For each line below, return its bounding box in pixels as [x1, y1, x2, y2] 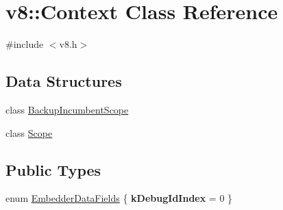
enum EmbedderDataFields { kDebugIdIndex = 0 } [5, 191, 233, 205]
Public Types [5, 159, 101, 180]
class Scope [5, 125, 53, 140]
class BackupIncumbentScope [5, 102, 129, 116]
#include [5, 37, 44, 51]
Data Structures [5, 70, 122, 92]
